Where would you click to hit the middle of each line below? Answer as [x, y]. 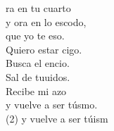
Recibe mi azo [36, 91]
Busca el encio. [38, 63]
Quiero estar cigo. [44, 49]
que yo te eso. [35, 36]
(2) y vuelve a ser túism [57, 118]
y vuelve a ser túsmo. [52, 105]
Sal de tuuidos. [38, 76]
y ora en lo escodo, [46, 21]
